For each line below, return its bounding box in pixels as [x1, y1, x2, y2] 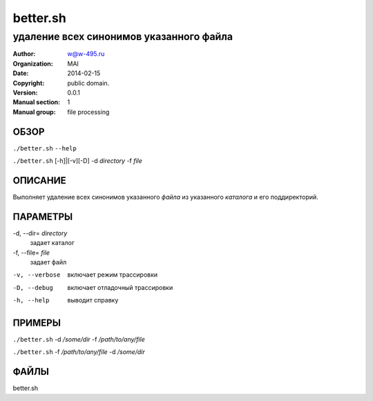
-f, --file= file [12, 248, 50, 257]
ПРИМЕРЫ [12, 317, 61, 329]
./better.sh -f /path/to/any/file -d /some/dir [12, 348, 145, 356]
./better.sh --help [12, 144, 77, 152]
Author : [12, 50, 36, 58]
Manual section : [12, 98, 61, 106]
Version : [12, 88, 38, 97]
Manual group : [12, 108, 56, 116]
